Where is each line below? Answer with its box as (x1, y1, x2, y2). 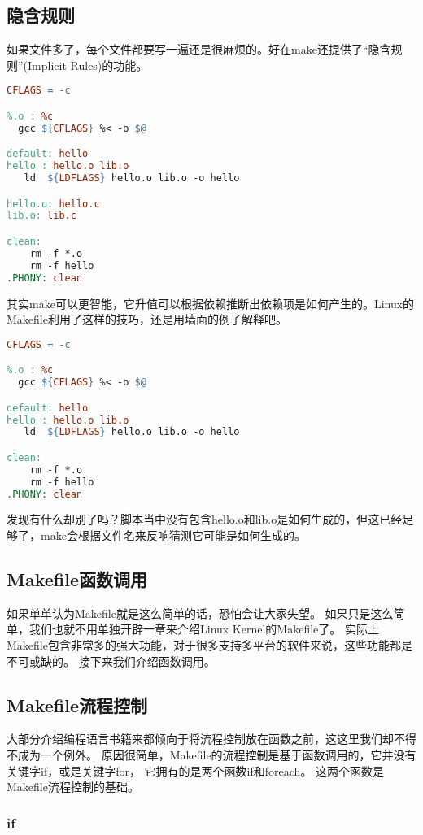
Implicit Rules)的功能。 (28, 56, 148, 73)
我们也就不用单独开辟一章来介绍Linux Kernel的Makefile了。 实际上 (28, 620, 379, 637)
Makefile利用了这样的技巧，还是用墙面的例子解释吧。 (7, 311, 287, 328)
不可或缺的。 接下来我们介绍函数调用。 (7, 652, 216, 669)
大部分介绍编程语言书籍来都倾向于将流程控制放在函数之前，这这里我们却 (7, 730, 394, 747)
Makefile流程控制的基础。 (7, 778, 139, 795)
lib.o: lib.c (7, 210, 76, 222)
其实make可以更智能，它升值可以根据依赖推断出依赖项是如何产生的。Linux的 (7, 294, 415, 311)
